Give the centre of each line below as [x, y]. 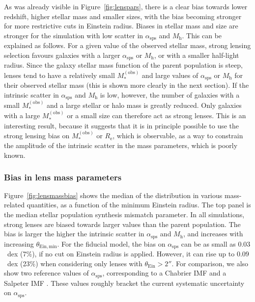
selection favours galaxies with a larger [62, 55]
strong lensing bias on [37, 136]
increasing [19, 243]
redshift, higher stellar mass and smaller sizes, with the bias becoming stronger [123, 16]
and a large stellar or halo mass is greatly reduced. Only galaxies [144, 105]
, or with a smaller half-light [197, 55]
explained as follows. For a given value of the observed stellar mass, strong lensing [127, 45]
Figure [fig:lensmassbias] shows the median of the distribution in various [113, 195]
